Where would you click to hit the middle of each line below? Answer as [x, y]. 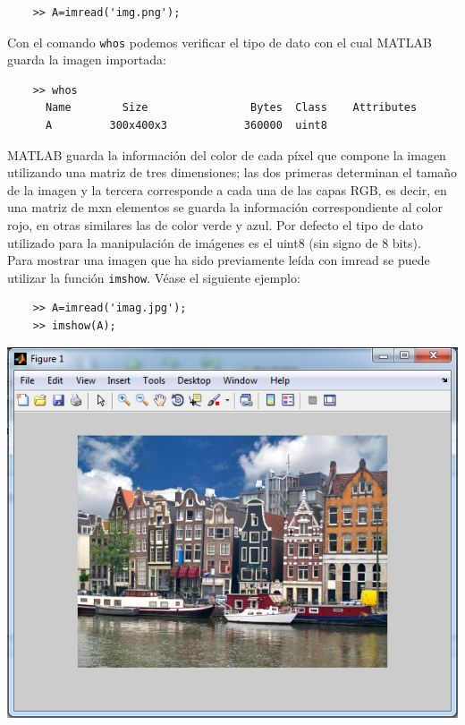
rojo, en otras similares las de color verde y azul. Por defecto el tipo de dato [216, 225]
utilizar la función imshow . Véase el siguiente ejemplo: [154, 277]
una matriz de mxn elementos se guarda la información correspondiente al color [225, 207]
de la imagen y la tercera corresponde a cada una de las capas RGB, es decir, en [227, 189]
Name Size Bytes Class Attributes [231, 108]
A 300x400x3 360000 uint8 [186, 126]
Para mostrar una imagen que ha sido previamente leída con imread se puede [219, 260]
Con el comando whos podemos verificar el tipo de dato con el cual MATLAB [220, 42]
